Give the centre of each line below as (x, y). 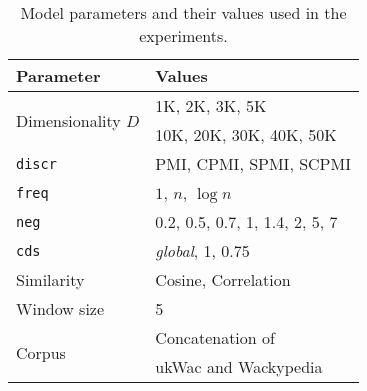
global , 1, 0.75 (202, 250)
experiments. (183, 35)
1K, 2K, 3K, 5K (211, 105)
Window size (60, 308)
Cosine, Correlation (223, 279)
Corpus (41, 352)
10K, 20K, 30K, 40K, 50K (246, 134)
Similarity (50, 279)
